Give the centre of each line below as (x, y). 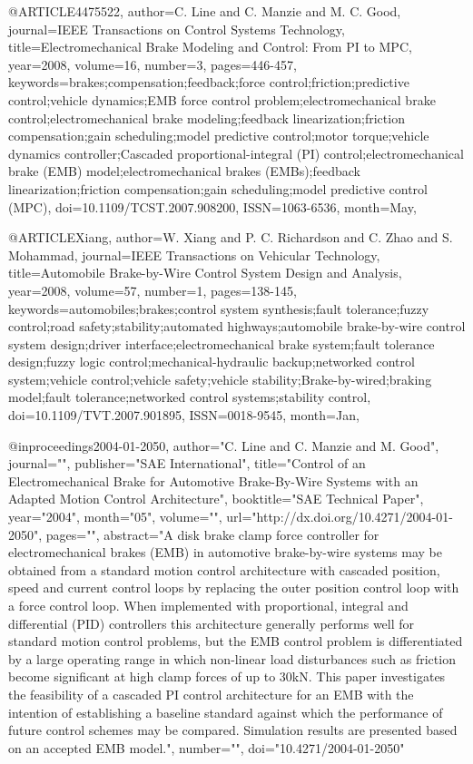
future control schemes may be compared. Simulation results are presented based (233, 730)
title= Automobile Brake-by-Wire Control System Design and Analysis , (205, 273)
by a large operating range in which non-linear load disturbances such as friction (232, 658)
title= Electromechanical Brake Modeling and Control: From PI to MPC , (210, 47)
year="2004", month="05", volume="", (115, 517)
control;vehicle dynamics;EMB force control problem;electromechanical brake (222, 99)
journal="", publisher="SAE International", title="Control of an (187, 463)
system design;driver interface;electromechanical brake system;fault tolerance (222, 343)
